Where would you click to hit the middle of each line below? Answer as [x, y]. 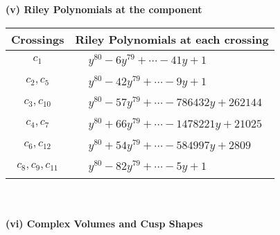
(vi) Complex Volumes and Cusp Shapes [104, 223]
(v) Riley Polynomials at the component [104, 9]
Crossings [38, 39]
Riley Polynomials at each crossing [172, 39]
